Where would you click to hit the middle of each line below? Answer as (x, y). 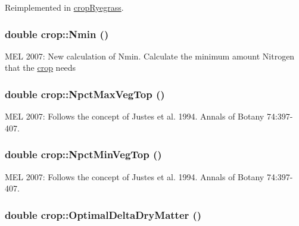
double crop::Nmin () (57, 34)
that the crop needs (41, 68)
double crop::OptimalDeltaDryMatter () (103, 214)
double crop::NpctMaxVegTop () (85, 94)
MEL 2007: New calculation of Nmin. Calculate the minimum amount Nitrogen (150, 56)
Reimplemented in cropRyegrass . (64, 7)
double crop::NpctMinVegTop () (83, 154)
